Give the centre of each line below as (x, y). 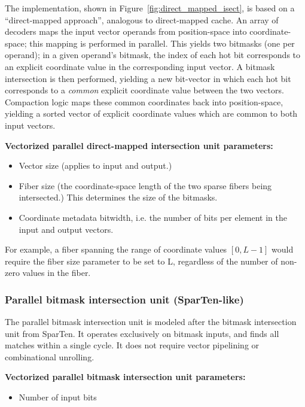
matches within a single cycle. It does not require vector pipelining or (132, 345)
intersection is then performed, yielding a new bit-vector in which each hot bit (148, 78)
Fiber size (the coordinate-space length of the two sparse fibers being (145, 185)
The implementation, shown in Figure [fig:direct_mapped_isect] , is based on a (150, 8)
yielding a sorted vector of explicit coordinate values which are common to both (151, 113)
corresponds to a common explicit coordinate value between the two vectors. (144, 90)
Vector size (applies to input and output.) (95, 165)
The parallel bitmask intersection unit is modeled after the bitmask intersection (151, 322)
